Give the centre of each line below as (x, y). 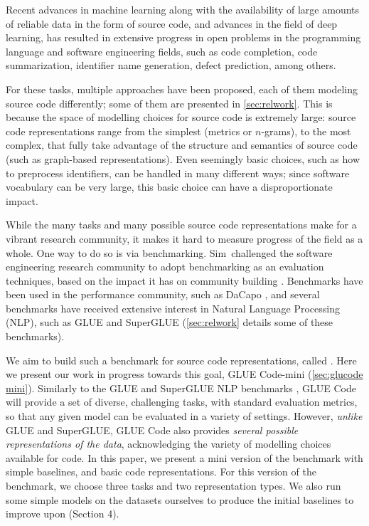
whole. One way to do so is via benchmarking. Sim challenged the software (169, 252)
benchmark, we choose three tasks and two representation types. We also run (173, 485)
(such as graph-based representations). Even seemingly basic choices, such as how (183, 158)
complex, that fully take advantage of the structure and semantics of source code (182, 145)
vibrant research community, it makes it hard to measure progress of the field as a (184, 238)
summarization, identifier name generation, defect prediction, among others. (171, 65)
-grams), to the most (306, 131)
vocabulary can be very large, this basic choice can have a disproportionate (169, 187)
